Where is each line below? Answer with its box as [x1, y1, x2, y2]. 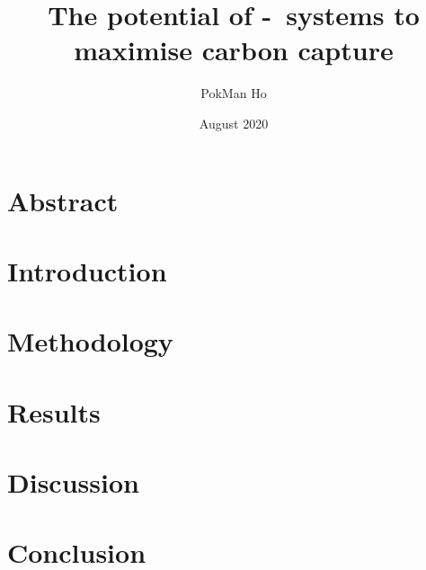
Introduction [7, 252, 167, 289]
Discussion [7, 464, 139, 500]
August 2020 [199, 113, 269, 132]
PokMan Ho [200, 84, 267, 102]
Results [7, 393, 101, 430]
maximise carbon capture [74, 31, 394, 68]
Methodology [7, 323, 173, 360]
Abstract [7, 182, 119, 218]
